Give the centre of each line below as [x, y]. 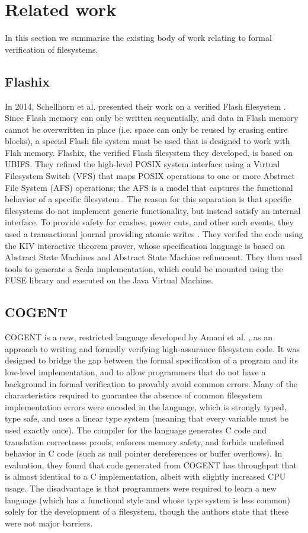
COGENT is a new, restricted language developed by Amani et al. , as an [139, 337]
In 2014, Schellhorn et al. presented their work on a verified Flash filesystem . [145, 106]
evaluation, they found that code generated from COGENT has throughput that [151, 465]
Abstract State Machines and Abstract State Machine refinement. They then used [154, 257]
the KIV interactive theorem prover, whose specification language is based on [145, 245]
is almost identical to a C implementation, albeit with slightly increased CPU [145, 476]
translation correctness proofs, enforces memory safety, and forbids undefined [145, 441]
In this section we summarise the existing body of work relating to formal [138, 38]
